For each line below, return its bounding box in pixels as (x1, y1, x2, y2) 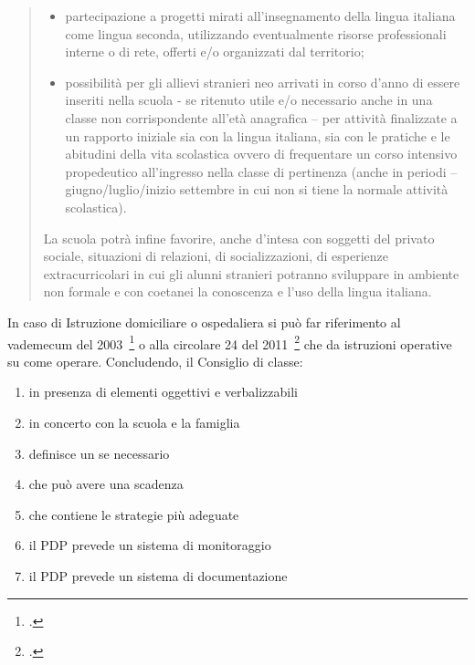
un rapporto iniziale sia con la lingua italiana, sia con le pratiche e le (65, 126, 450, 145)
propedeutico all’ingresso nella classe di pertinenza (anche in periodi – (65, 161, 458, 181)
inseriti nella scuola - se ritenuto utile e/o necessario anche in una (65, 90, 433, 109)
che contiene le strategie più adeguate (28, 504, 239, 524)
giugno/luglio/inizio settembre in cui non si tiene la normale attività (65, 180, 449, 199)
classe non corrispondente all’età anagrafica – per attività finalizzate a (65, 108, 458, 127)
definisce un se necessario (28, 443, 170, 462)
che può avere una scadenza (28, 474, 184, 494)
